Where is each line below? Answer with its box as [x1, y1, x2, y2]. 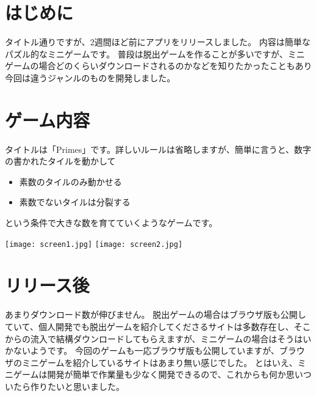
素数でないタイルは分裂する [19, 196, 131, 208]
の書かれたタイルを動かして [5, 155, 116, 167]
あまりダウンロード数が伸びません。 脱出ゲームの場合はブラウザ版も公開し [5, 308, 306, 321]
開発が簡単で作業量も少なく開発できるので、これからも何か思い [47, 368, 303, 381]
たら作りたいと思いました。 [13, 380, 124, 392]
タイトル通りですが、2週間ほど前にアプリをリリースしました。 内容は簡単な [5, 35, 311, 48]
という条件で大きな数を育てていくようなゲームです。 [5, 216, 218, 229]
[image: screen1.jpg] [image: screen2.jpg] [5, 240, 183, 249]
